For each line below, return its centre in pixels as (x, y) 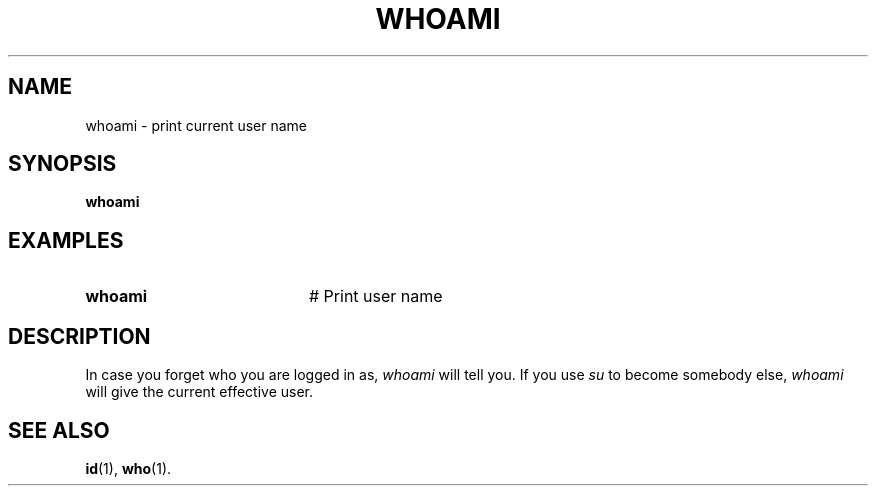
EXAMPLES (66, 240)
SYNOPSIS (62, 164)
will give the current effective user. (199, 392)
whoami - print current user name (196, 125)
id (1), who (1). (128, 468)
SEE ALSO (59, 430)
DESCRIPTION (79, 336)
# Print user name (375, 296)
